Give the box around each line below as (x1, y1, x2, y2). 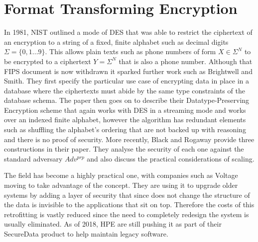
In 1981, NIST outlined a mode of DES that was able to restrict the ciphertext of (4, 27, 253, 37)
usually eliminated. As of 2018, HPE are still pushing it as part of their (4, 219, 222, 229)
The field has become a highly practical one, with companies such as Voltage (4, 170, 238, 180)
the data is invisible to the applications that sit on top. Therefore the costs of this (4, 199, 255, 210)
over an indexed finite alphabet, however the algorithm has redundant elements (4, 114, 246, 125)
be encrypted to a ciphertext (4, 56, 91, 66)
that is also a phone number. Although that (119, 56, 253, 66)
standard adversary (4, 153, 63, 163)
